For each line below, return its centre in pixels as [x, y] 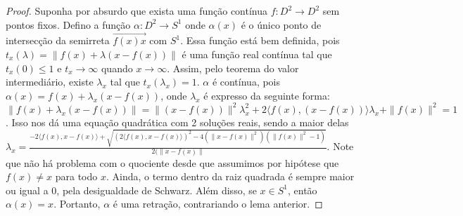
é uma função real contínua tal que [257, 54]
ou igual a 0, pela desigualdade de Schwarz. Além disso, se [131, 190]
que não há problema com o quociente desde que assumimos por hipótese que [172, 162]
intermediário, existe [50, 82]
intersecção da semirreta [58, 40]
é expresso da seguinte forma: [267, 95]
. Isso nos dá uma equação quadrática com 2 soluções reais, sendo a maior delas [177, 122]
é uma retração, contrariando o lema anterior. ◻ [218, 204]
